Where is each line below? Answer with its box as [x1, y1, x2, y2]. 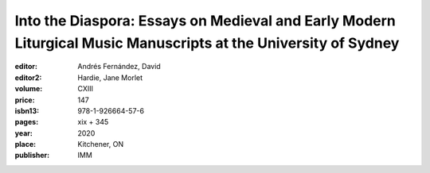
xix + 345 [77, 117, 109, 127]
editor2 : [14, 72, 42, 83]
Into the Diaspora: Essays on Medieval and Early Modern [14, 12, 396, 29]
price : [14, 95, 35, 105]
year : [14, 128, 33, 138]
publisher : [14, 151, 50, 160]
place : [14, 140, 37, 149]
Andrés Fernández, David [77, 62, 161, 71]
